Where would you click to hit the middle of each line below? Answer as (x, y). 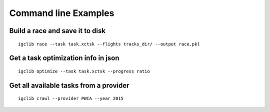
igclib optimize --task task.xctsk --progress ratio (84, 71)
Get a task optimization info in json (64, 58)
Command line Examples (62, 13)
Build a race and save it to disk (57, 31)
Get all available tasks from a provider (69, 85)
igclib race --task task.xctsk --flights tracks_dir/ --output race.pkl (109, 44)
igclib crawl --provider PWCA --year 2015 (71, 98)
